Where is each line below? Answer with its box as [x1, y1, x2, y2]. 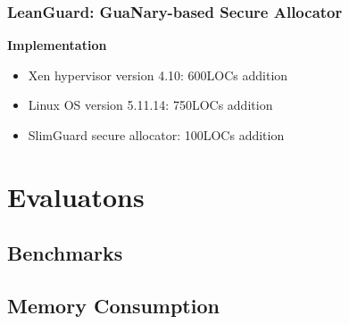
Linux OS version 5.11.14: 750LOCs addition [28, 96, 273, 114]
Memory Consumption [7, 292, 220, 320]
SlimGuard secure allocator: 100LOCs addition [28, 126, 285, 144]
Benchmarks [7, 239, 123, 267]
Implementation [7, 36, 107, 54]
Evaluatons [7, 178, 145, 214]
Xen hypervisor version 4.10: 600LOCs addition [28, 65, 288, 84]
